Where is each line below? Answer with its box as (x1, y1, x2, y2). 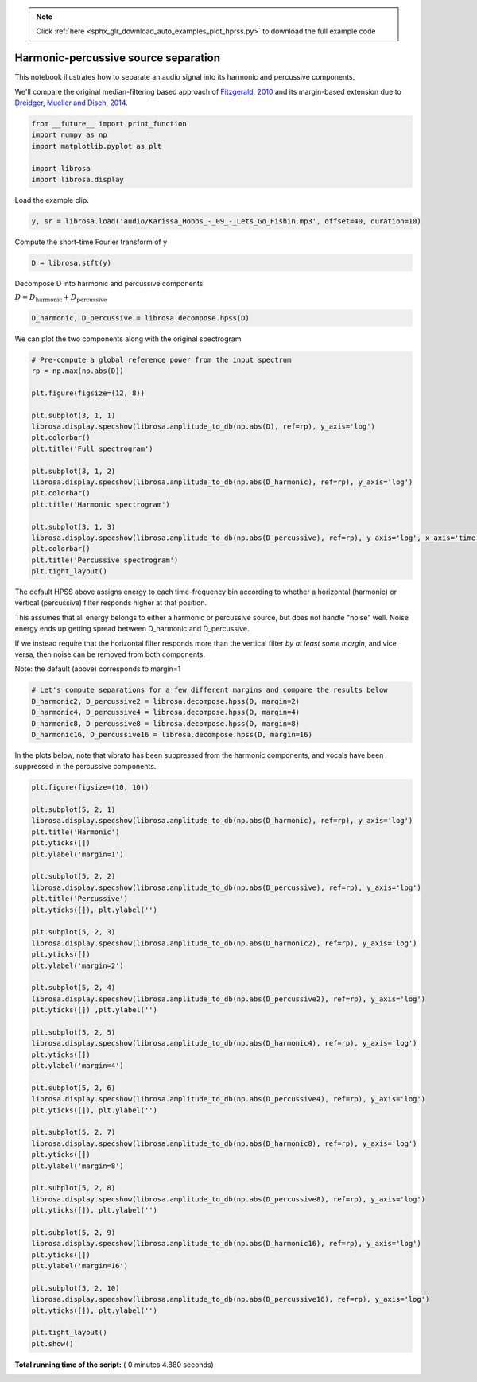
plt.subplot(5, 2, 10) (31, 1283, 120, 1292)
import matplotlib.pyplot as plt (31, 142, 162, 150)
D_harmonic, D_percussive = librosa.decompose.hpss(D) (31, 313, 250, 322)
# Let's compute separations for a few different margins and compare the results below (31, 685, 389, 695)
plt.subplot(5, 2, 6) (31, 1083, 116, 1093)
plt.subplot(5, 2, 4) (31, 983, 116, 992)
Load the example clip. (14, 196, 89, 204)
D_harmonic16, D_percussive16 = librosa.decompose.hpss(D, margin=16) (31, 730, 313, 739)
